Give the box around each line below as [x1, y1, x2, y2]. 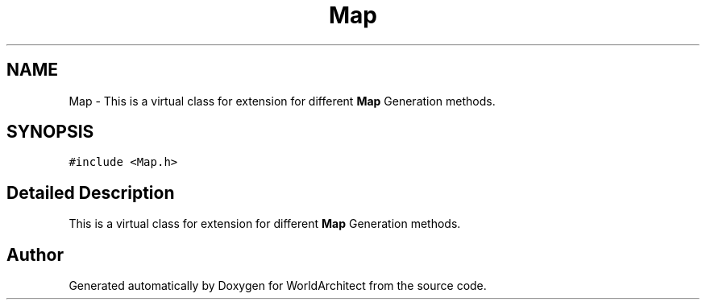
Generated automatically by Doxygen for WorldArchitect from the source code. [69, 279, 487, 293]
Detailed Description [6, 182, 175, 203]
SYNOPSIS [6, 122, 94, 143]
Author [6, 244, 64, 265]
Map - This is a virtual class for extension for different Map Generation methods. [69, 93, 496, 108]
